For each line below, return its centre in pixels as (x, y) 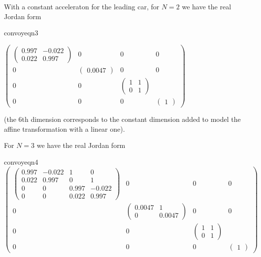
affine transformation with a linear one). (65, 128)
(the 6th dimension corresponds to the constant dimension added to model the (122, 119)
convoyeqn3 (21, 33)
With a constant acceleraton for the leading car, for (82, 6)
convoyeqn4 (21, 161)
